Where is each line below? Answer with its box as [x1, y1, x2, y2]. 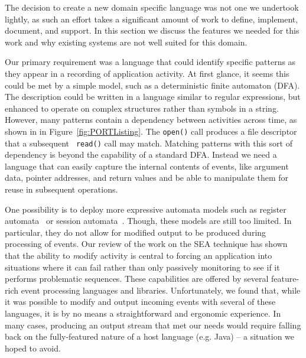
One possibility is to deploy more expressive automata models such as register [5, 203, 287, 215]
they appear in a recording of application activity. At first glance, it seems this [5, 67, 289, 79]
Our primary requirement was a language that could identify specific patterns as [5, 56, 296, 68]
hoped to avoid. [5, 341, 61, 354]
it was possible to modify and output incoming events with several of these [5, 295, 276, 308]
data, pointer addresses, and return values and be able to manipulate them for [5, 171, 289, 184]
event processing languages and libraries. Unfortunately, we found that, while [21, 284, 301, 296]
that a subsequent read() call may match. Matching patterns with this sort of [5, 136, 292, 149]
